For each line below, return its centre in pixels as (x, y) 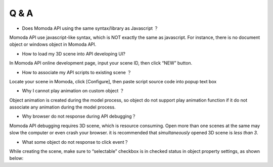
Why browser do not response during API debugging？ (79, 117)
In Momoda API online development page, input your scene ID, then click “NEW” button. (101, 63)
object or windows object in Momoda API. (53, 44)
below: (16, 158)
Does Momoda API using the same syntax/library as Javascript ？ (90, 28)
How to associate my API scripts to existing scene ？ (77, 72)
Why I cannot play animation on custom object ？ (73, 91)
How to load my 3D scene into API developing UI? (74, 53)
